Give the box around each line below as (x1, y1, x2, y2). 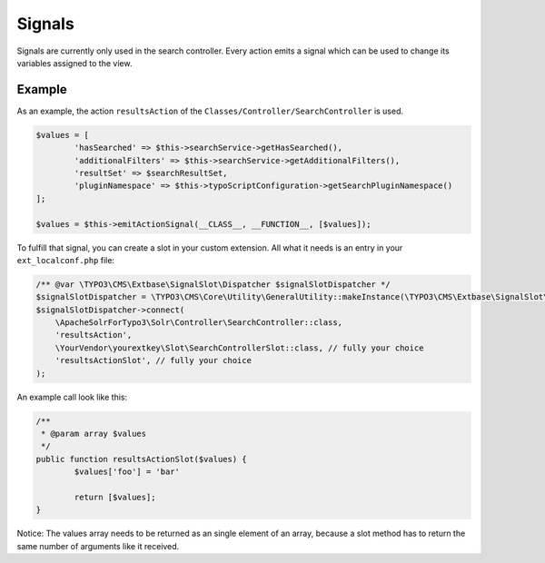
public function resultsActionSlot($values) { (35, 454, 247, 464)
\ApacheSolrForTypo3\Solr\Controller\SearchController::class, (54, 318, 343, 328)
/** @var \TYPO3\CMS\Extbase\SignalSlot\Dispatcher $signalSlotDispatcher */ (35, 279, 391, 290)
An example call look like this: (16, 391, 127, 402)
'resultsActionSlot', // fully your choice (54, 355, 252, 366)
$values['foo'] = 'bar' (74, 467, 181, 477)
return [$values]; (74, 491, 156, 502)
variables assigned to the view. (16, 57, 133, 68)
